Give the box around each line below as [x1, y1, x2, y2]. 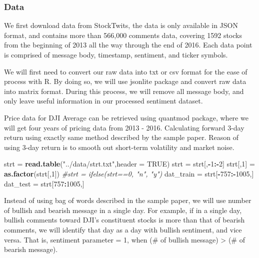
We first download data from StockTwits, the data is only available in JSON [4, 20, 238, 30]
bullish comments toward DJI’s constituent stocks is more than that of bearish [4, 214, 245, 225]
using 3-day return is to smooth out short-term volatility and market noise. [4, 141, 234, 152]
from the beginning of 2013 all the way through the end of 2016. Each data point [4, 39, 252, 50]
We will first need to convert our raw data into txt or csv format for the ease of [4, 66, 247, 76]
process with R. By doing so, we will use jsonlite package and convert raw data [4, 76, 246, 86]
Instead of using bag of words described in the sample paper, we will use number [4, 195, 251, 205]
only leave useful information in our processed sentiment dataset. [4, 95, 203, 106]
